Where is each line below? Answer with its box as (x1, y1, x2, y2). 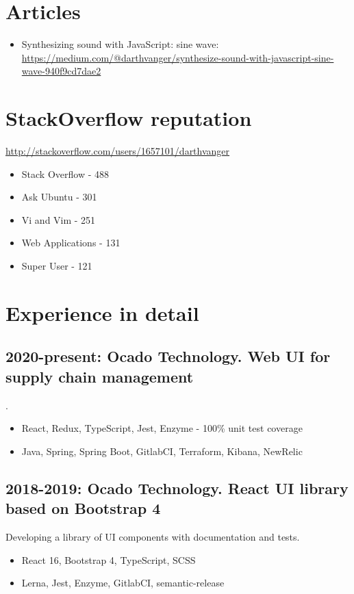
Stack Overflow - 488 (21, 166, 109, 181)
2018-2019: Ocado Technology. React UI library (5, 477, 349, 498)
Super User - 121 (21, 259, 92, 272)
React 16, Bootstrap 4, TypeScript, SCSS (21, 552, 196, 567)
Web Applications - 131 (21, 235, 121, 250)
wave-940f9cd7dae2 (21, 64, 101, 78)
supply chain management (5, 365, 194, 387)
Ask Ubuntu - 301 (21, 190, 97, 204)
